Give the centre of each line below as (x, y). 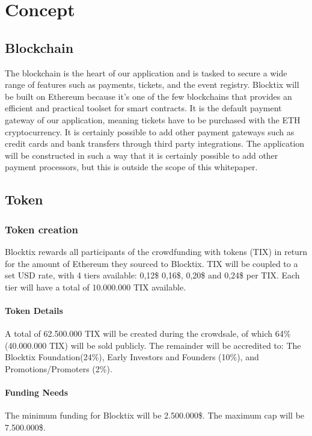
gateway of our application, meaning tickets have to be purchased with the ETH (153, 119)
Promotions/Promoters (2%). (59, 368)
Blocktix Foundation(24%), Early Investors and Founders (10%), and (132, 357)
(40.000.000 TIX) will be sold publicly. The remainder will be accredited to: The (153, 345)
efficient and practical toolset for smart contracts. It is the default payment (143, 108)
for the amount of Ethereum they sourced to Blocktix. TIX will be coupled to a (151, 263)
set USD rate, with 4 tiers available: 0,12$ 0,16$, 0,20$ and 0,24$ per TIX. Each (152, 275)
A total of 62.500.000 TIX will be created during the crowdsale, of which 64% (148, 333)
